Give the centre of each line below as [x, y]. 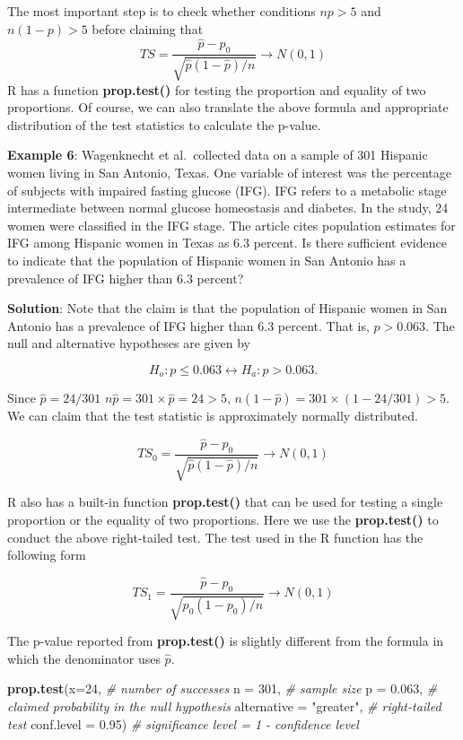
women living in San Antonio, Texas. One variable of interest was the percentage [229, 172]
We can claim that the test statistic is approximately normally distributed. [213, 416]
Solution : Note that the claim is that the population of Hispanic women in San [227, 308]
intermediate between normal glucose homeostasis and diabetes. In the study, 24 [228, 208]
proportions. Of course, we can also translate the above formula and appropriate [228, 107]
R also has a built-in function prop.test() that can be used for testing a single [225, 502]
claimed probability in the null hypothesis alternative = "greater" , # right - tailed [224, 706]
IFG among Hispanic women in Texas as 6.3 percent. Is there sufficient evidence [227, 243]
